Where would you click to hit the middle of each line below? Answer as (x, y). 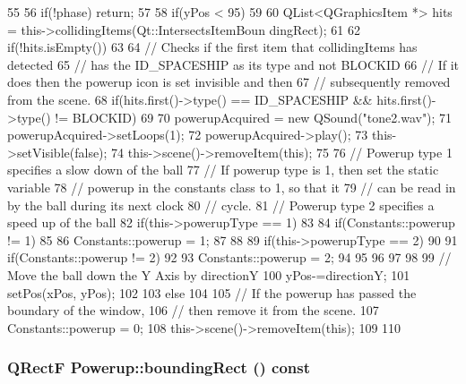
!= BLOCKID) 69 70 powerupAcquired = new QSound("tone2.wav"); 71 (254, 117)
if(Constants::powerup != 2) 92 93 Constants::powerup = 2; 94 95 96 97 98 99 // (229, 257)
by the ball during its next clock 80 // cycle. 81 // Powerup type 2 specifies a (221, 205)
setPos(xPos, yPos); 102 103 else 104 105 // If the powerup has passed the (212, 292)
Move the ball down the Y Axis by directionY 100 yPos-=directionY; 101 (209, 274)
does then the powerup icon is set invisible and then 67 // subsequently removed (229, 82)
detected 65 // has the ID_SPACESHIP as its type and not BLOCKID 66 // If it (233, 64)
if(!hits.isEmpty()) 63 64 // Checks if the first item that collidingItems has (212, 47)
